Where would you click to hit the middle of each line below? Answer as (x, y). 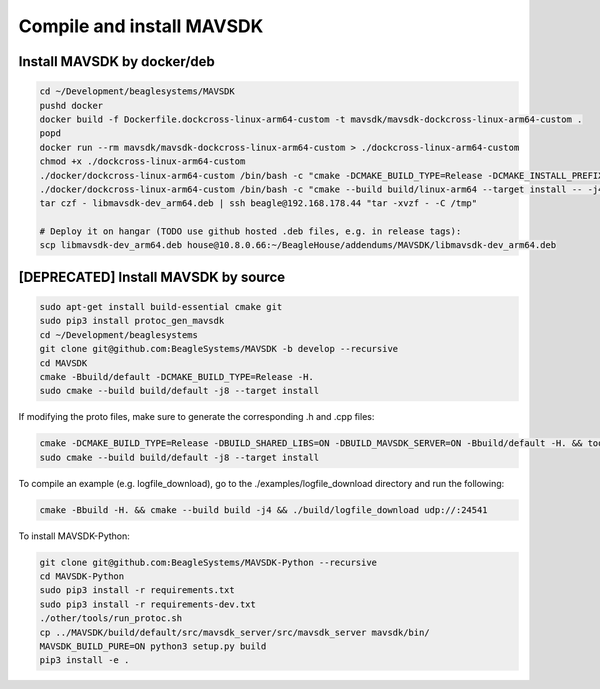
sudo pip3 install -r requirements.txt (137, 590)
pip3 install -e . (84, 660)
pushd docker (71, 105)
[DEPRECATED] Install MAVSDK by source (152, 276)
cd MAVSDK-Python (82, 576)
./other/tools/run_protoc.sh (111, 618)
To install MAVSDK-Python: (74, 536)
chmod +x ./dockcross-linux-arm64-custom (142, 161)
